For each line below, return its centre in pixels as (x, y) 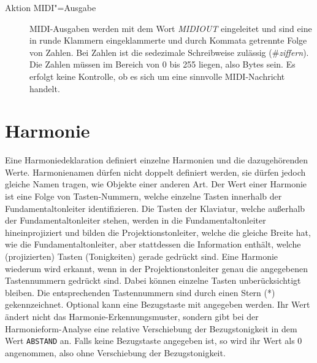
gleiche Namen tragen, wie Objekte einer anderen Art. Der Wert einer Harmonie (156, 184)
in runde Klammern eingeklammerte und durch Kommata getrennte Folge (168, 40)
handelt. (45, 88)
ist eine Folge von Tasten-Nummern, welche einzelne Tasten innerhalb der (143, 196)
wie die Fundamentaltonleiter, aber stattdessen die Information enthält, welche (153, 244)
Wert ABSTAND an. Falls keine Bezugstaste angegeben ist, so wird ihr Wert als (150, 341)
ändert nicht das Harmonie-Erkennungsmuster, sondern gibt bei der (132, 316)
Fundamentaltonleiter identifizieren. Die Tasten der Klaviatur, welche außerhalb (155, 208)
